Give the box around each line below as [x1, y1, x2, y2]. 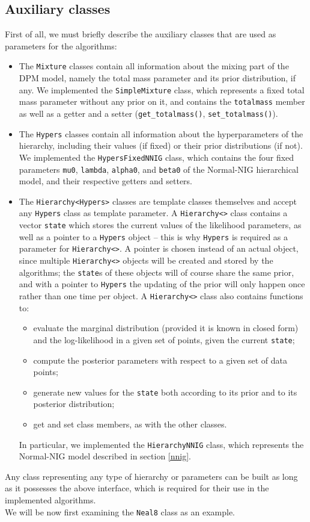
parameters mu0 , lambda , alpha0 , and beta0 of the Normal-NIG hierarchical [19, 163, 299, 175]
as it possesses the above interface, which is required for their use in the [5, 482, 269, 494]
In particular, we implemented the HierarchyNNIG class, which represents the [19, 438, 304, 450]
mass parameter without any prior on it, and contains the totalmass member [19, 95, 305, 108]
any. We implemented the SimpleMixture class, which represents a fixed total [19, 83, 305, 96]
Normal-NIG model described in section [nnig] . [19, 450, 191, 462]
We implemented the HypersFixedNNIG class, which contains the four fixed [19, 151, 294, 163]
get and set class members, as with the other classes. [33, 417, 227, 430]
